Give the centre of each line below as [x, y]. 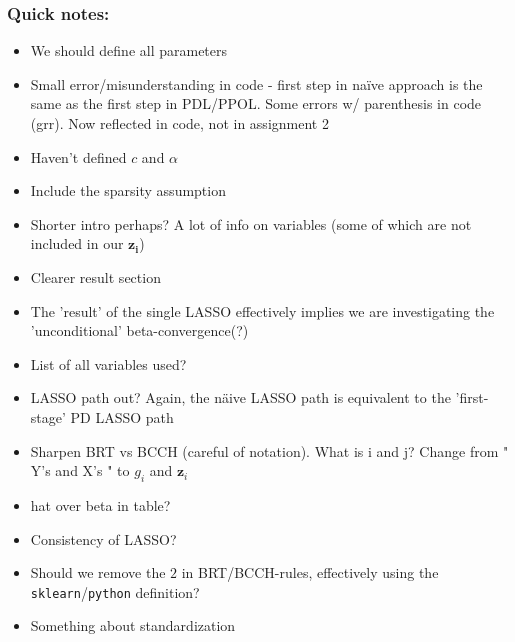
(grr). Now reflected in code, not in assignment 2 [179, 123]
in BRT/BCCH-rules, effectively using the [310, 572]
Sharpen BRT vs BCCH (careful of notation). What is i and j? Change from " [269, 450]
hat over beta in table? [100, 504]
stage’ [48, 416]
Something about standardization [133, 625]
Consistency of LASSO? [103, 538]
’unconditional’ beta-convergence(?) [139, 330]
